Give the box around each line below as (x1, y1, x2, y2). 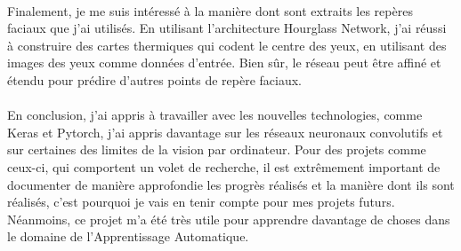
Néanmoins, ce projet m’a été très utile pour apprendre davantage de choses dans (7, 209, 450, 228)
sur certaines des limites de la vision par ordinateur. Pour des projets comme (7, 140, 426, 159)
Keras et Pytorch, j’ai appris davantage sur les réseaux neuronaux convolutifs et (7, 122, 443, 141)
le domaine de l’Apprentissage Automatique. (7, 227, 249, 246)
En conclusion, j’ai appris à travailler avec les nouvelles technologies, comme (7, 106, 423, 124)
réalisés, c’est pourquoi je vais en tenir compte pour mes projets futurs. (7, 192, 395, 211)
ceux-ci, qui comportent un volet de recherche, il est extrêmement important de (7, 157, 441, 176)
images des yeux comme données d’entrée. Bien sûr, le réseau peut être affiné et (7, 53, 441, 72)
